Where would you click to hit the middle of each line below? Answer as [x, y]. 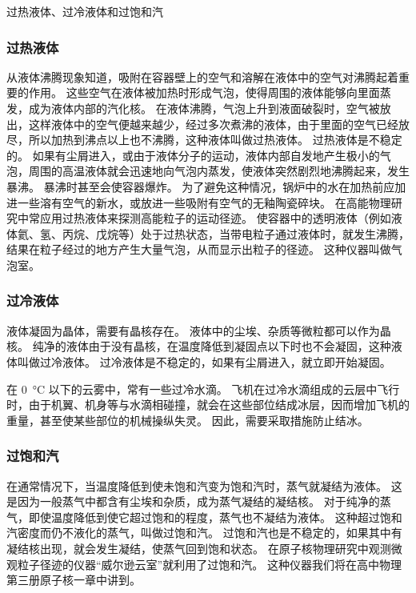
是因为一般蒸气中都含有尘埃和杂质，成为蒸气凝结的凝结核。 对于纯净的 [193, 501]
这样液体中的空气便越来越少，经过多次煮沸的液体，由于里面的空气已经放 [219, 124]
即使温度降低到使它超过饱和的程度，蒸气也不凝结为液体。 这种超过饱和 [215, 517]
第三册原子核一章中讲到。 [74, 580]
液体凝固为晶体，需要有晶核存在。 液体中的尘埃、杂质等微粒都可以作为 [193, 330]
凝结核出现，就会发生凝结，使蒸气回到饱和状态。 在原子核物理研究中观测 [199, 548]
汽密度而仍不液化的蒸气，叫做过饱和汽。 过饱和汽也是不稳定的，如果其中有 [204, 533]
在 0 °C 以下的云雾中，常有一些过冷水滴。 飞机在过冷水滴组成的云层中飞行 [203, 389]
